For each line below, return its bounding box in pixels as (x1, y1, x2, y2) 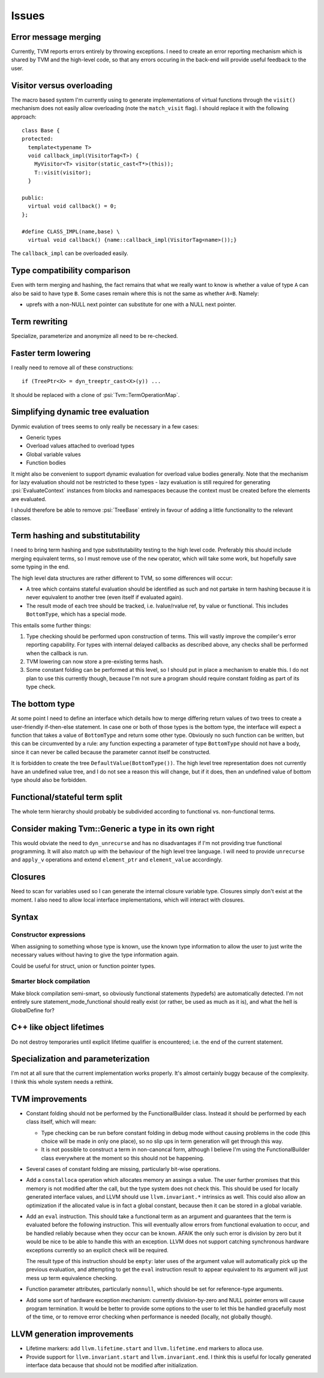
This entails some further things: (11, 621, 91, 629)
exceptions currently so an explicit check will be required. (26, 1246, 169, 1253)
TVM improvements (11, 1093, 87, 1104)
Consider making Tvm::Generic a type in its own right (11, 823, 215, 834)
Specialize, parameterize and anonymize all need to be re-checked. (11, 332, 178, 339)
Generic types (26, 434, 61, 441)
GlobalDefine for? (11, 1006, 55, 1014)
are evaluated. (11, 495, 47, 502)
